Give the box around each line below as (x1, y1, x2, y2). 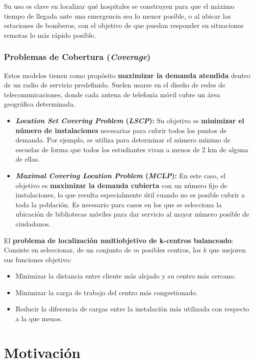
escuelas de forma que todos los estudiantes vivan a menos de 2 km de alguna (15, 144, 249, 154)
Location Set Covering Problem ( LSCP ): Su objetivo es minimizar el (15, 115, 245, 125)
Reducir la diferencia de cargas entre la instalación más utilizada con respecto (15, 304, 250, 314)
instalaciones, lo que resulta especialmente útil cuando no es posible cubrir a (15, 190, 245, 200)
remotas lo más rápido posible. (4, 29, 96, 40)
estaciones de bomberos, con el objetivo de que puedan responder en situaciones (4, 20, 244, 30)
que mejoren (209, 245, 246, 255)
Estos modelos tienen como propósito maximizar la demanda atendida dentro (4, 70, 251, 80)
